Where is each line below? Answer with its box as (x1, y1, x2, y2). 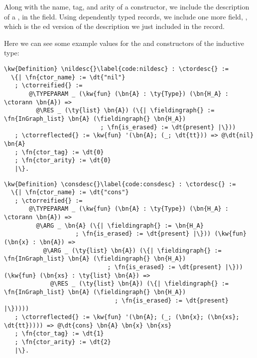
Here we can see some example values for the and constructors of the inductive (4, 37, 244, 48)
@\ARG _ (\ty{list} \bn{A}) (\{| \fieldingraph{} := (43, 247, 222, 254)
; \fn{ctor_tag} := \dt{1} (14, 330, 104, 338)
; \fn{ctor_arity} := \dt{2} (14, 338, 111, 346)
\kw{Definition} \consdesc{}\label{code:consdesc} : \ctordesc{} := (4, 180, 236, 188)
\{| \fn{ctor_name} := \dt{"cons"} (11, 189, 129, 196)
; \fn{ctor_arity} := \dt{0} (14, 157, 111, 164)
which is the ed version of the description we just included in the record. (4, 21, 225, 31)
